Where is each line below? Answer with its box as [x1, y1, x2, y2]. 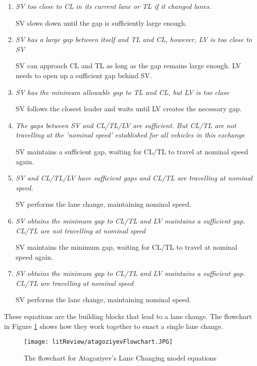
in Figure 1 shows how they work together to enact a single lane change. [4, 320, 223, 331]
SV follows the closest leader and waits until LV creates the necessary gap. [15, 103, 242, 114]
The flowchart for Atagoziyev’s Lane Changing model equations [24, 352, 216, 363]
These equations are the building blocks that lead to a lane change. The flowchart [4, 311, 252, 321]
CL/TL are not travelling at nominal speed [15, 225, 146, 235]
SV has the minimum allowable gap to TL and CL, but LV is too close [15, 87, 229, 97]
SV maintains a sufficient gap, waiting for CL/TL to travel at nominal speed [15, 146, 249, 156]
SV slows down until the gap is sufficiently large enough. [15, 17, 187, 28]
